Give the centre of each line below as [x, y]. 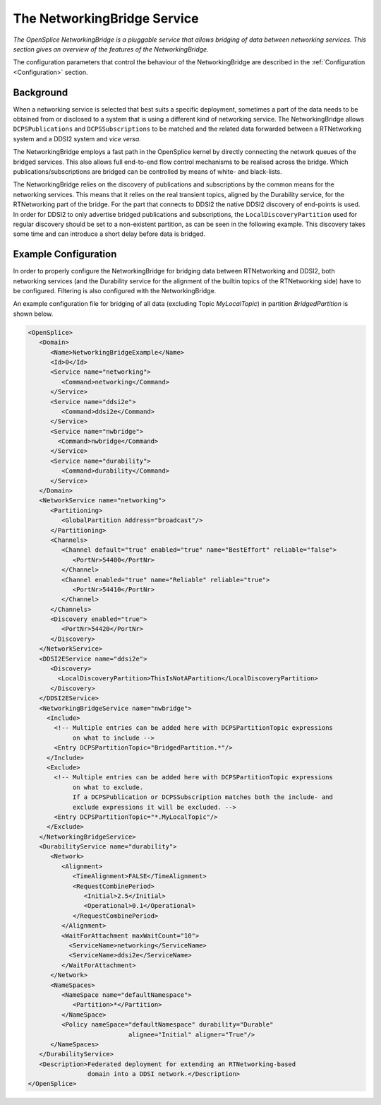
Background [41, 92]
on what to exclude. [108, 787]
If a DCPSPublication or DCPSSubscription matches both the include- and [202, 797]
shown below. [33, 314]
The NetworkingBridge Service [106, 18]
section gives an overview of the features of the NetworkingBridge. [111, 49]
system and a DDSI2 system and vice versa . [77, 138]
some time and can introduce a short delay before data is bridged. [109, 234]
